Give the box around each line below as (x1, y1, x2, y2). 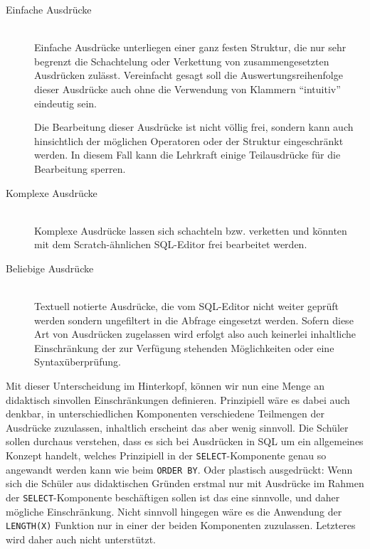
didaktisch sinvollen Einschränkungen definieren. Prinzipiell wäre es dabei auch (6, 392, 350, 407)
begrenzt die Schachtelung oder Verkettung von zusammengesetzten (34, 53, 329, 68)
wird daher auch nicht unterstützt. (6, 531, 156, 546)
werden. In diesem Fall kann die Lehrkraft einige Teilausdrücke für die (34, 147, 341, 162)
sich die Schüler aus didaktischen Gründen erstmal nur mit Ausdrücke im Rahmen (6, 476, 364, 491)
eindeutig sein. (34, 95, 97, 110)
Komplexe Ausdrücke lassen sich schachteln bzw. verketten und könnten (34, 223, 347, 238)
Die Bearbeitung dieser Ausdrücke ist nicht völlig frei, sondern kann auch (34, 119, 354, 134)
